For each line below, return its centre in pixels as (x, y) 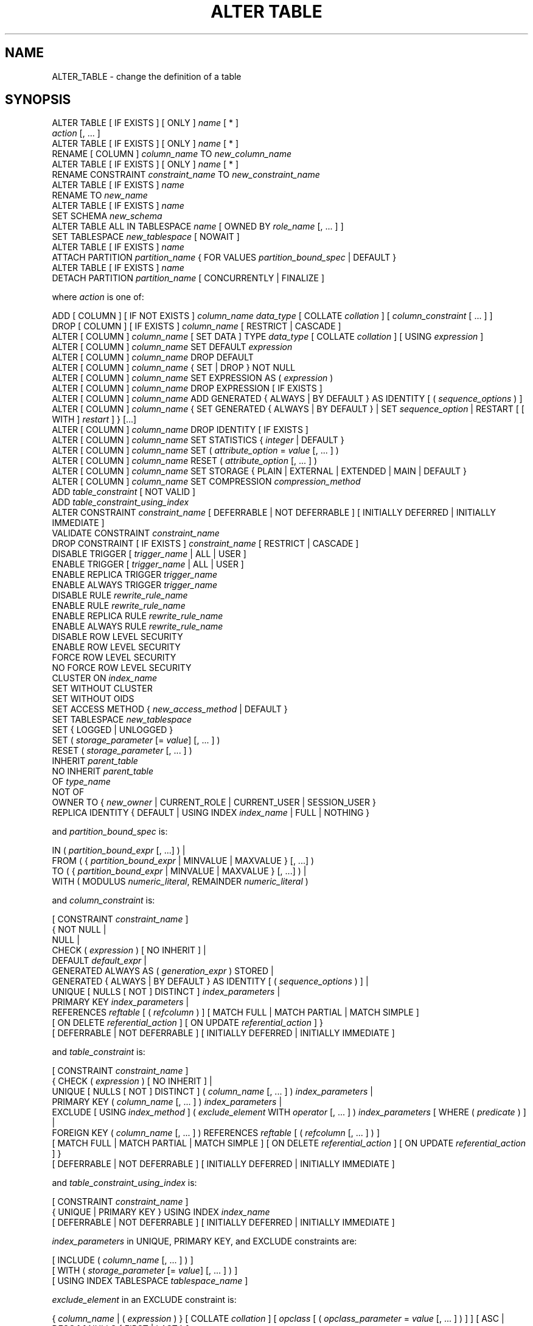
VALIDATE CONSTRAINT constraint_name (136, 533)
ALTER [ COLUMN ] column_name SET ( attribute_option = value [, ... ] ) (195, 451)
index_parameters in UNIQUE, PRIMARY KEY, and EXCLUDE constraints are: (204, 1241)
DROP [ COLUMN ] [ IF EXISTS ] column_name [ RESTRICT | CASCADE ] (197, 326)
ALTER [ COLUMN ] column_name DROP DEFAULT (153, 357)
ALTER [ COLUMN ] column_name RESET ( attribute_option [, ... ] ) (185, 461)
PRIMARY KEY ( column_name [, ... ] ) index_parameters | (167, 1102)
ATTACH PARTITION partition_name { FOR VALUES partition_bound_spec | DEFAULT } (224, 258)
